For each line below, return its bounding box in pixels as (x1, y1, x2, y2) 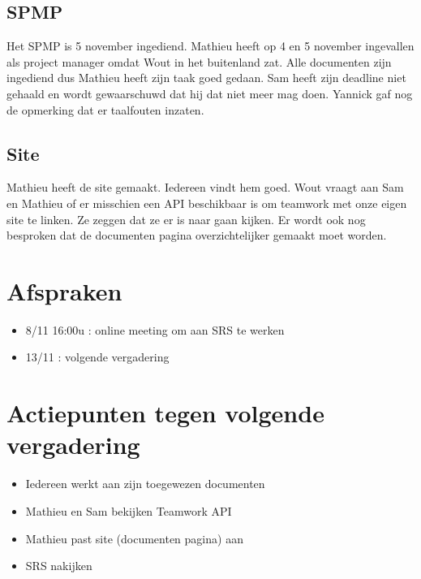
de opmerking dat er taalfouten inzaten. (6, 101, 204, 118)
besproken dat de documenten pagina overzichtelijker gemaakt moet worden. (6, 227, 387, 244)
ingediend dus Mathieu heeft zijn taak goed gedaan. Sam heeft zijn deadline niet (6, 69, 406, 86)
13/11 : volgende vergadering (25, 348, 170, 365)
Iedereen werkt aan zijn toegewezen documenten (25, 475, 265, 492)
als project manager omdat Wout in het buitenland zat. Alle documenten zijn (6, 53, 392, 70)
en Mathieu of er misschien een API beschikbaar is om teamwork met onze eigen (6, 194, 407, 211)
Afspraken (6, 274, 122, 307)
